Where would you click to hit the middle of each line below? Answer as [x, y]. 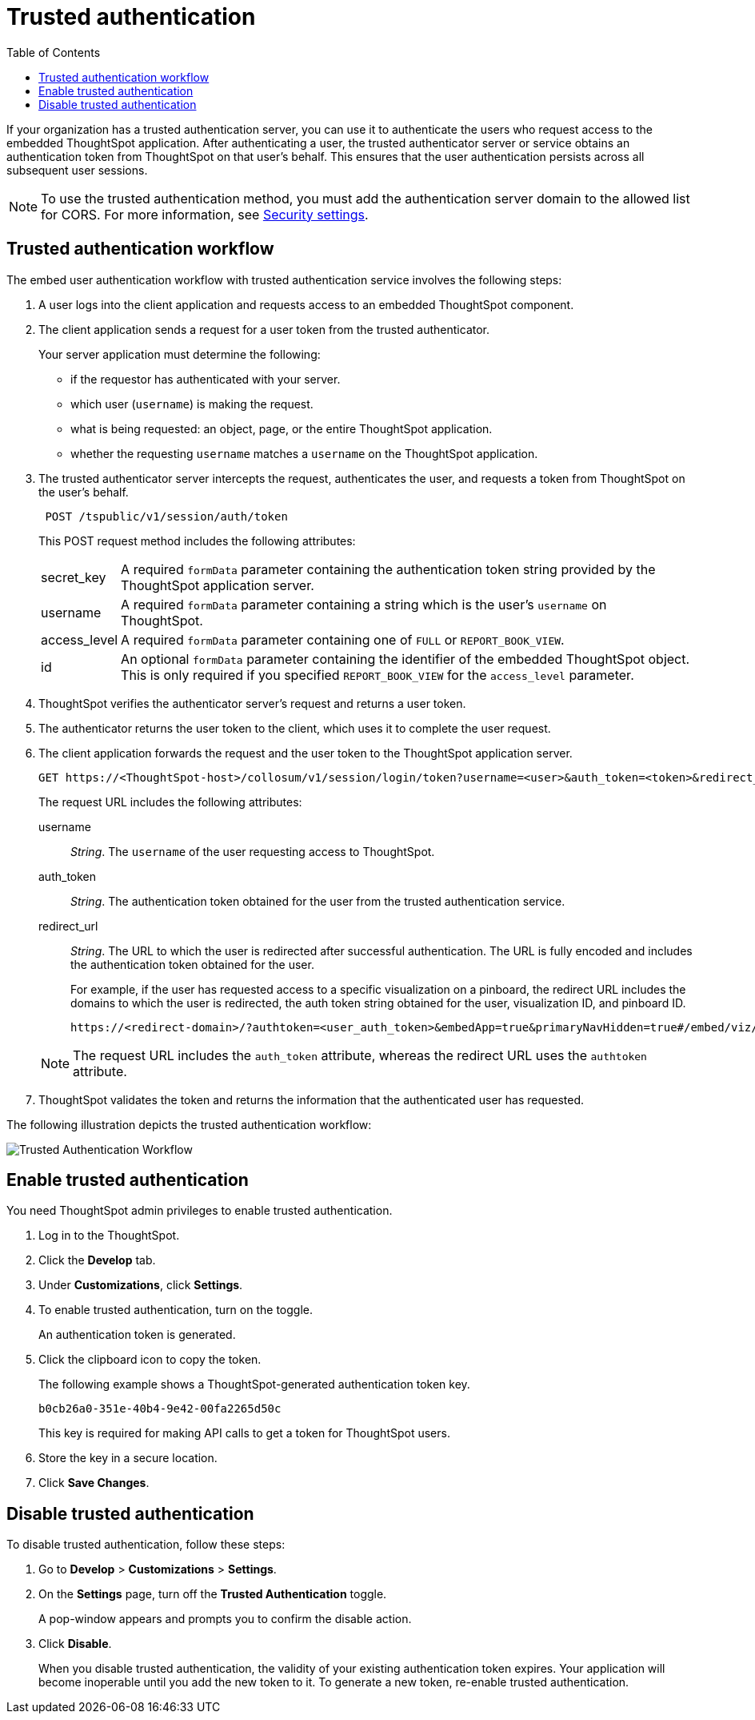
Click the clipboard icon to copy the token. [150, 1360]
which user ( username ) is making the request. [192, 404]
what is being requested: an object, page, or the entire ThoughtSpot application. [282, 428]
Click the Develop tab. [97, 1260]
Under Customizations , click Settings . [141, 1285]
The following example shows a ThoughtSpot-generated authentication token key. [254, 1384]
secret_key [74, 577]
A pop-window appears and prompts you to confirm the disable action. [225, 1619]
